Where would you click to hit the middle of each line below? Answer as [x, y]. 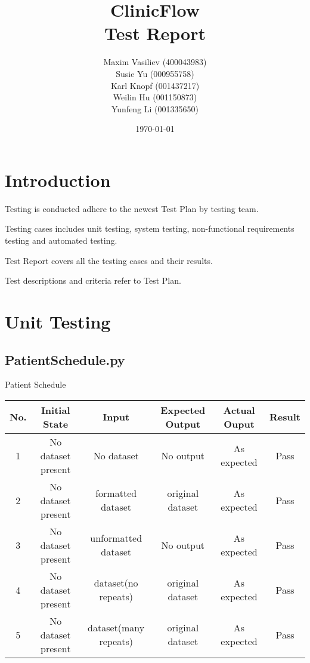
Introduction [58, 179]
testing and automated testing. [61, 240]
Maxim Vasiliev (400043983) [155, 62]
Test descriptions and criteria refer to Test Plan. [93, 280]
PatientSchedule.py [65, 359]
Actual [239, 410]
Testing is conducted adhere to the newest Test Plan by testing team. [132, 208]
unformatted [116, 538]
